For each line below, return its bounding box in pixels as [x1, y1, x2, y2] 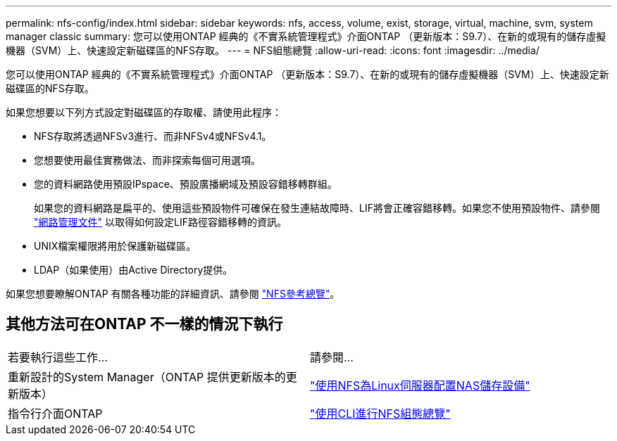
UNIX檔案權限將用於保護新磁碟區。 [34, 240, 197, 252]
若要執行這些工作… [8, 350, 108, 364]
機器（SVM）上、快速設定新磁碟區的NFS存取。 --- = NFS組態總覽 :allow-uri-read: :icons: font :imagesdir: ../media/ [6, 44, 540, 56]
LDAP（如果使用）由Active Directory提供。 [34, 264, 233, 276]
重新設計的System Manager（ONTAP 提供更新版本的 [8, 369, 286, 384]
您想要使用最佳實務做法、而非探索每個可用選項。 [34, 154, 261, 166]
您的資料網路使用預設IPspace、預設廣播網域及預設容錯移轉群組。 [34, 178, 337, 190]
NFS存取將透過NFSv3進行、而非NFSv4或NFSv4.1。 [34, 130, 272, 142]
